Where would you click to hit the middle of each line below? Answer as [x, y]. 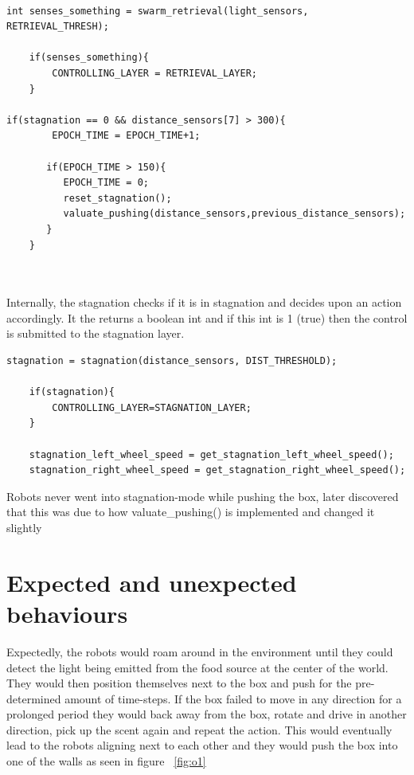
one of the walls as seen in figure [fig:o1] [106, 761]
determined [34, 698]
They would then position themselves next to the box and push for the [179, 683]
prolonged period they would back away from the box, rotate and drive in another [207, 714]
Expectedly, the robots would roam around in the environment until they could [200, 651]
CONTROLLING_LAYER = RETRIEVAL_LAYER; [154, 73]
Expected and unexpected [152, 582]
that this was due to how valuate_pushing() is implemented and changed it [191, 512]
